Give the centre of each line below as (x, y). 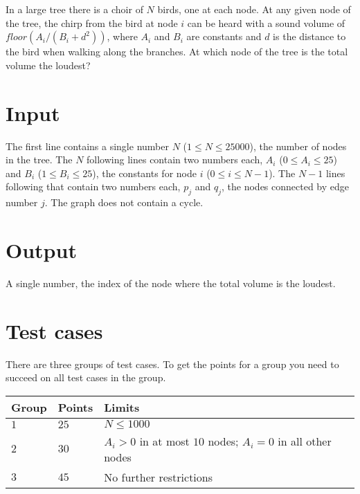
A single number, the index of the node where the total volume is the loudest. (171, 283)
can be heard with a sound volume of (266, 22)
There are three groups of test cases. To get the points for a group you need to (172, 364)
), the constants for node (144, 173)
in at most (164, 441)
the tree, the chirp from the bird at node (92, 22)
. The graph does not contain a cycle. (124, 202)
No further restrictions (159, 477)
